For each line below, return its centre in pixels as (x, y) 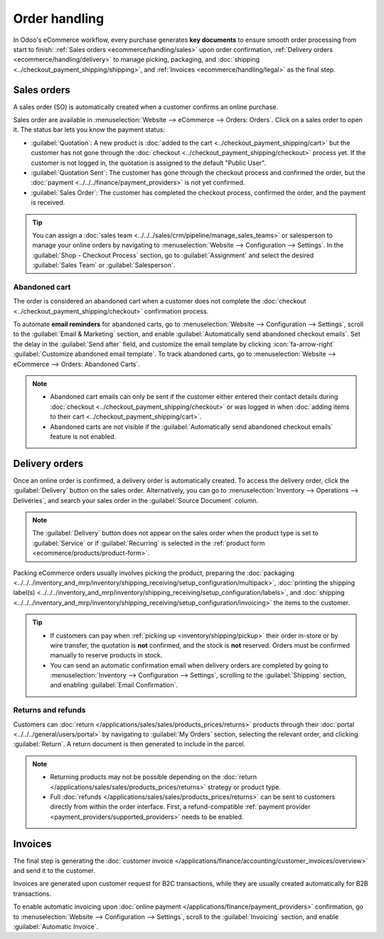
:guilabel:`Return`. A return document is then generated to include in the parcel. (129, 744)
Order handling (59, 18)
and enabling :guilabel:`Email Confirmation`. (114, 685)
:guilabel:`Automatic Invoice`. (56, 926)
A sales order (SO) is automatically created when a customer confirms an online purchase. (146, 107)
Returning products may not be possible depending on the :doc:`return (154, 777)
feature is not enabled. (83, 436)
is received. (48, 203)
